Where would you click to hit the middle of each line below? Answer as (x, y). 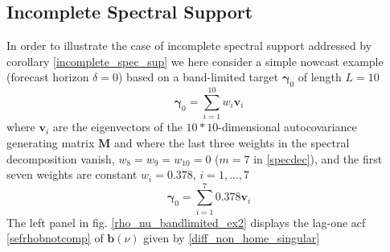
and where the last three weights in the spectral (232, 142)
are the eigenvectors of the (117, 127)
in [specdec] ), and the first (318, 158)
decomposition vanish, (61, 158)
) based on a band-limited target (198, 77)
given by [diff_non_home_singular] (232, 238)
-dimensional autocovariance (287, 127)
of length (320, 77)
